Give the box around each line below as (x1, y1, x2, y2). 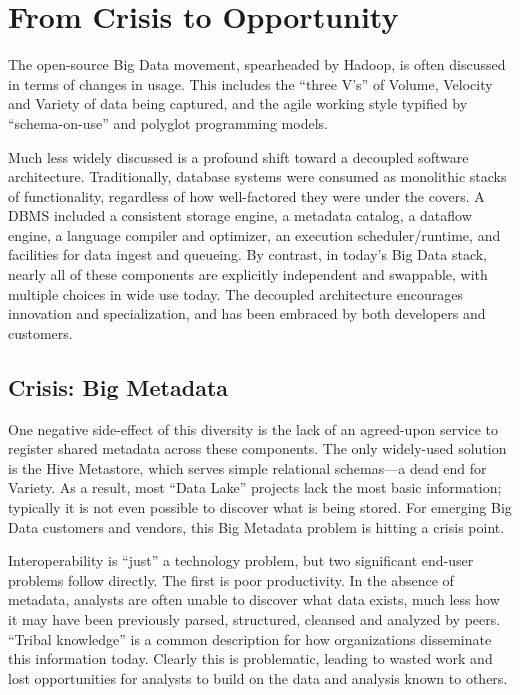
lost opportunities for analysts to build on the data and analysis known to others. (8, 667, 508, 688)
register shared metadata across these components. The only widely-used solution (8, 438, 507, 459)
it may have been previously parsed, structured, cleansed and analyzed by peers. (8, 608, 501, 629)
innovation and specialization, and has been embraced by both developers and (8, 303, 486, 324)
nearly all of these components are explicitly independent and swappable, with (8, 264, 488, 285)
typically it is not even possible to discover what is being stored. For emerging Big (8, 497, 512, 518)
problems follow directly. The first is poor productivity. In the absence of (8, 569, 454, 590)
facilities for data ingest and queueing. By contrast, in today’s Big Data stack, (8, 244, 487, 265)
